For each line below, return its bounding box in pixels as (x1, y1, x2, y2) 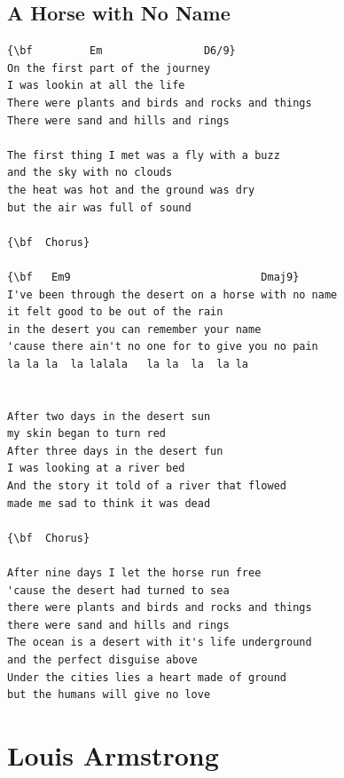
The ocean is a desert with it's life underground (7, 636, 312, 649)
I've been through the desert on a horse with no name (7, 288, 338, 301)
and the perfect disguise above (7, 653, 198, 666)
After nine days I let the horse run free (7, 567, 262, 580)
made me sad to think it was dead (7, 496, 211, 510)
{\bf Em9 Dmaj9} (7, 270, 300, 283)
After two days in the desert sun (7, 409, 211, 423)
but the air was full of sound (7, 201, 192, 214)
